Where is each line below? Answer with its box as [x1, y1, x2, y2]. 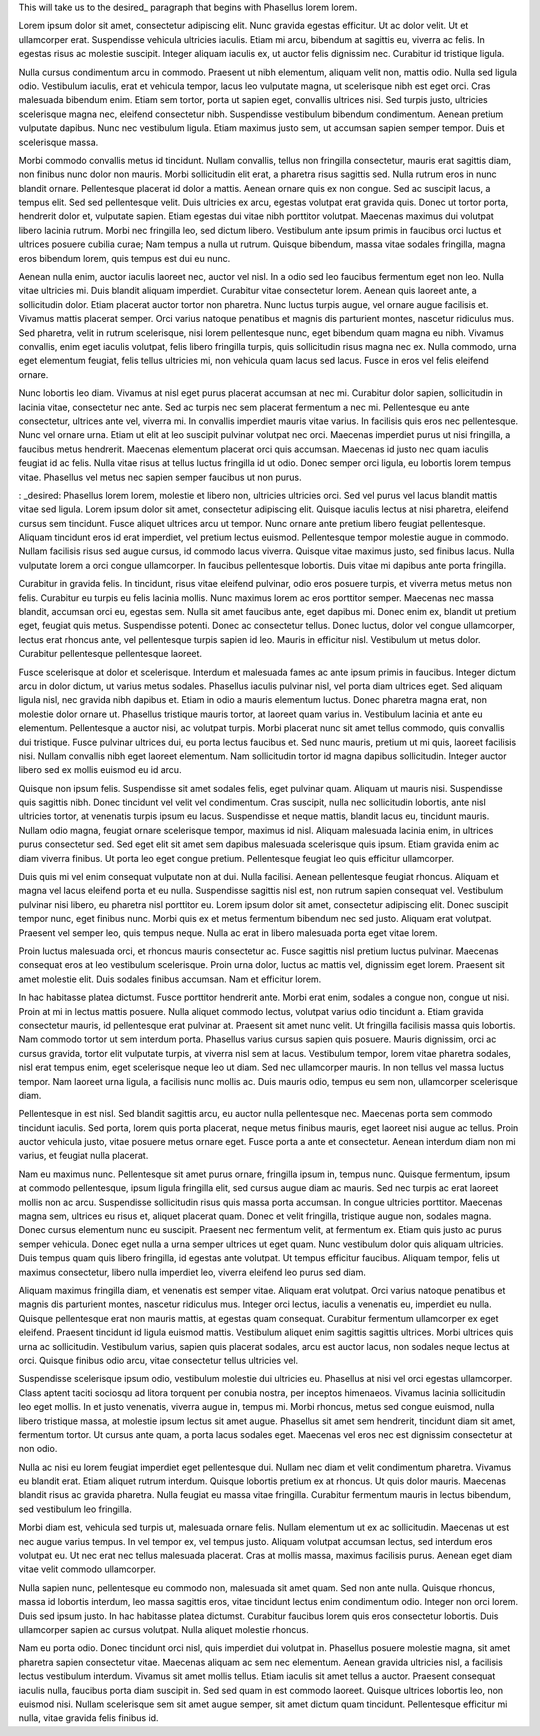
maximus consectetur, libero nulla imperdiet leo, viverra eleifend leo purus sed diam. [18, 1266, 367, 1278]
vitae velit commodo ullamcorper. [18, 1563, 157, 1575]
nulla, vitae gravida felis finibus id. [18, 1712, 159, 1724]
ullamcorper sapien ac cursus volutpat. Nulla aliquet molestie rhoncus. [18, 1623, 309, 1635]
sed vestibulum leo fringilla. [18, 1503, 132, 1515]
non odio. [18, 1443, 58, 1455]
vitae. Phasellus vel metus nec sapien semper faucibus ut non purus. [18, 471, 302, 483]
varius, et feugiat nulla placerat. [18, 1150, 149, 1162]
